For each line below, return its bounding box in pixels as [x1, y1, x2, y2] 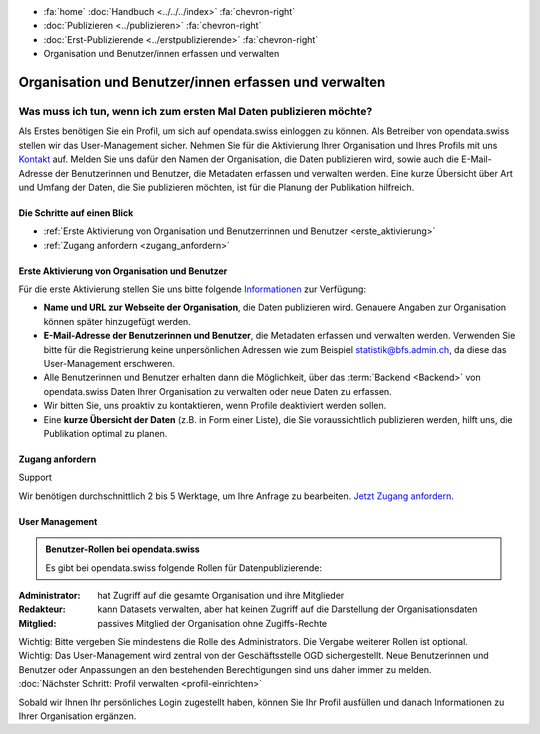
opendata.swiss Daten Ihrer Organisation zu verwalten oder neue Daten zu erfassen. [43, 385, 392, 397]
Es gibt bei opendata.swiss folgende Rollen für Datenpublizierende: [45, 561, 323, 574]
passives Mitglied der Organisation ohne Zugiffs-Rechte [97, 617, 328, 629]
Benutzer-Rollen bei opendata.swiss [45, 543, 200, 555]
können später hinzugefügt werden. [43, 315, 192, 327]
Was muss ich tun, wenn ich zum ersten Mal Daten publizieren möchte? [18, 104, 373, 118]
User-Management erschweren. [43, 358, 175, 370]
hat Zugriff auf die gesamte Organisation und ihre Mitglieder [97, 589, 345, 601]
